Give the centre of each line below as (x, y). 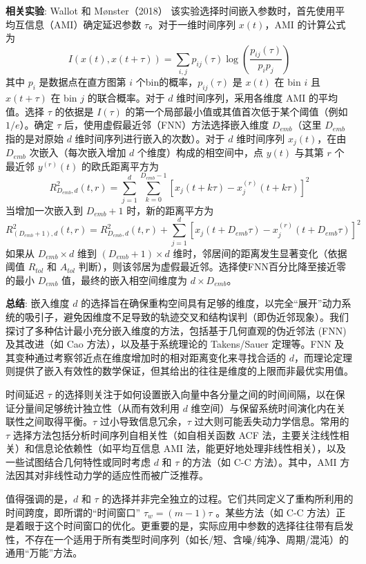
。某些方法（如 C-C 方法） (276, 512)
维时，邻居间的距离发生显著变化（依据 (260, 253)
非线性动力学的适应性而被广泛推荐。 (126, 475)
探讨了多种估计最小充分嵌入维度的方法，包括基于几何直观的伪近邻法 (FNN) (176, 330)
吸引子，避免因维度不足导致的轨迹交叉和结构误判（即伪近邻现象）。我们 (186, 316)
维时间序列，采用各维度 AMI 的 (248, 97)
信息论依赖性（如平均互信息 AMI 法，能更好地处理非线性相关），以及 (190, 448)
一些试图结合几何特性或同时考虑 (78, 461)
